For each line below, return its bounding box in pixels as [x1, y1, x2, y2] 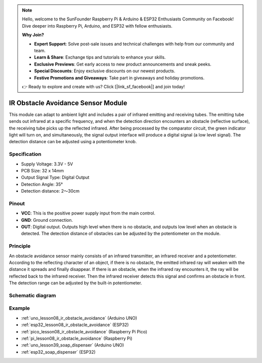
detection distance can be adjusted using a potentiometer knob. [9, 139, 137, 145]
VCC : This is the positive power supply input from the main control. [21, 210, 155, 216]
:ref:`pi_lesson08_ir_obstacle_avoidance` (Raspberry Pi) [21, 335, 133, 341]
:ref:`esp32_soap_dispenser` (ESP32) [21, 349, 96, 355]
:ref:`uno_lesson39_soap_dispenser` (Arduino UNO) [21, 342, 124, 348]
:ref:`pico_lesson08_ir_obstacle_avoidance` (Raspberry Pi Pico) [21, 329, 147, 334]
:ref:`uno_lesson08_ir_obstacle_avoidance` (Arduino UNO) [21, 315, 137, 321]
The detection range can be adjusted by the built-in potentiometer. [9, 280, 142, 286]
